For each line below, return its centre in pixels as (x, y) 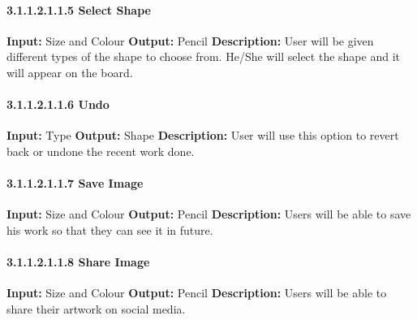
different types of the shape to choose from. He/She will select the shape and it (203, 56)
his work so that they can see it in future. (110, 229)
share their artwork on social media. (96, 308)
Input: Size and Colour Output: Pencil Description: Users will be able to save (209, 214)
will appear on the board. (70, 72)
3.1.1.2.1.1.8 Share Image (78, 262)
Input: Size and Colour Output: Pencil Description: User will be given (190, 40)
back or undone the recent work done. (101, 151)
